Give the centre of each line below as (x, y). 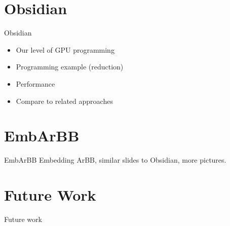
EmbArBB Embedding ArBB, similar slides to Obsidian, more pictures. (115, 160)
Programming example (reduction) (70, 67)
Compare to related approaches (64, 101)
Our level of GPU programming (65, 49)
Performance (35, 83)
